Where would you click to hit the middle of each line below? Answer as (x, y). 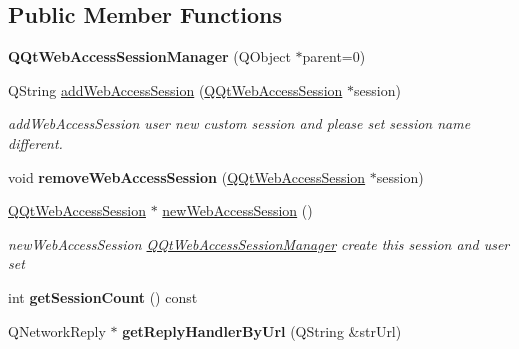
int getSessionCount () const (103, 296)
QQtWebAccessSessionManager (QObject (149, 56)
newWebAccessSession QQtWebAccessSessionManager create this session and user (259, 243)
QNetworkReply (57, 330)
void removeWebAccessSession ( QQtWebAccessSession (187, 176)
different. (35, 142)
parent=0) (334, 56)
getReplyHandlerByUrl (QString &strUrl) (262, 330)
